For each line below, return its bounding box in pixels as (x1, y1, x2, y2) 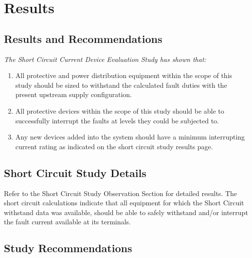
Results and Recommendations (4, 31, 162, 46)
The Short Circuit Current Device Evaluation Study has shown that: (4, 54, 206, 64)
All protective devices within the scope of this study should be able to (15, 105, 224, 116)
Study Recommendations (4, 240, 132, 256)
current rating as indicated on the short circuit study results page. (15, 141, 213, 151)
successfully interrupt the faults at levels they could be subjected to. (15, 115, 219, 125)
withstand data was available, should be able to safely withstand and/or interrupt (4, 207, 248, 217)
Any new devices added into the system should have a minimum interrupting (15, 132, 245, 142)
